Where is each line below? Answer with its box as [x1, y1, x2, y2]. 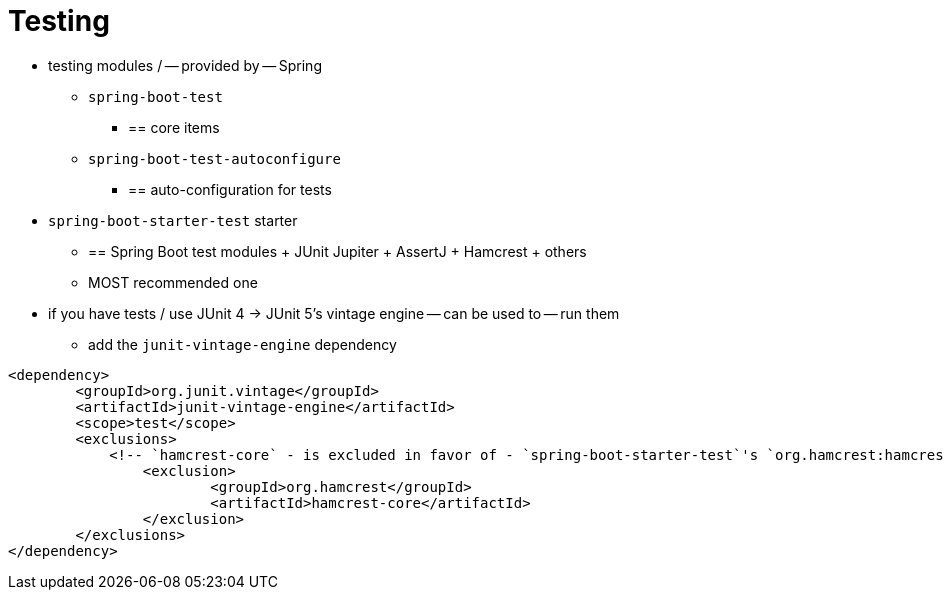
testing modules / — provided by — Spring [48, 56, 322, 74]
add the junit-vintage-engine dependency [88, 335, 397, 353]
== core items [128, 118, 220, 136]
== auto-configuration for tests [128, 180, 332, 198]
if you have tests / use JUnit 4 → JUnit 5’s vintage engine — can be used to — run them [48, 304, 620, 322]
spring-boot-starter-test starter [48, 211, 298, 229]
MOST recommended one [88, 273, 258, 291]
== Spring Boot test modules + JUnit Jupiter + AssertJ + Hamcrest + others [88, 242, 587, 260]
